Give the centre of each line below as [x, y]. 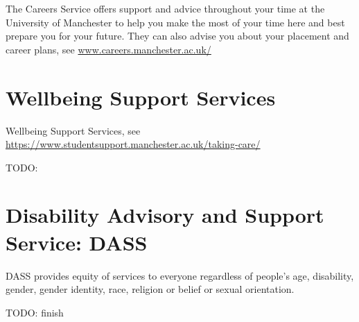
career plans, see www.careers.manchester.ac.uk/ [108, 49]
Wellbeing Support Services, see [73, 130]
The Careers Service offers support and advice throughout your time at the [165, 8]
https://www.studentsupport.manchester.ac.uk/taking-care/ [133, 144]
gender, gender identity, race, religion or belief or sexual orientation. [150, 289]
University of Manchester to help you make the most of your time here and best [175, 22]
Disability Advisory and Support [165, 215]
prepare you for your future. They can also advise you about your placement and [177, 36]
